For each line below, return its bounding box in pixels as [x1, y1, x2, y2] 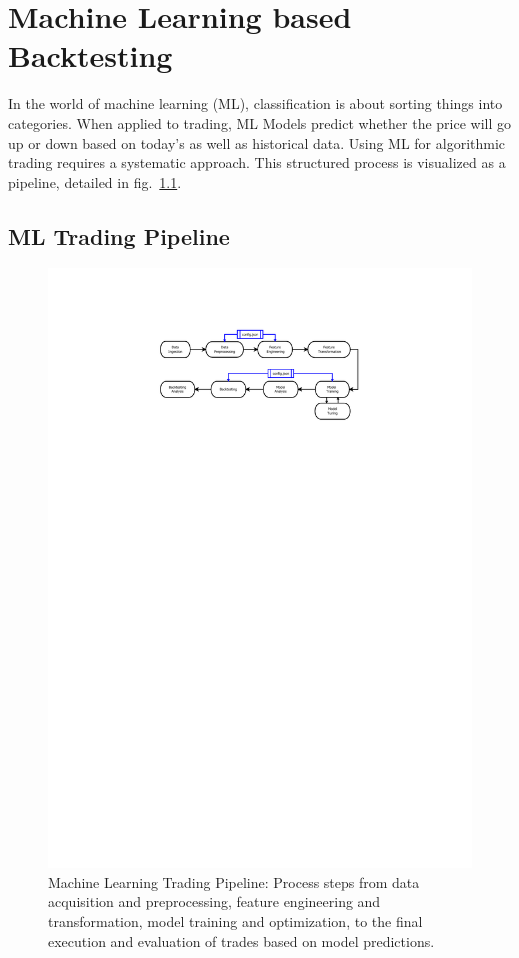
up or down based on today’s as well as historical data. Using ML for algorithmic [8, 132, 506, 153]
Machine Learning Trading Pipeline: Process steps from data [48, 871, 420, 892]
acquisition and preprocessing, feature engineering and [48, 891, 381, 912]
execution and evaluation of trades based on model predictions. [48, 930, 435, 951]
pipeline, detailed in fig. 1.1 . [8, 171, 182, 192]
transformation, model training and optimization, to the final [48, 910, 423, 931]
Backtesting [8, 35, 173, 76]
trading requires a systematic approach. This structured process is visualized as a [8, 152, 506, 173]
